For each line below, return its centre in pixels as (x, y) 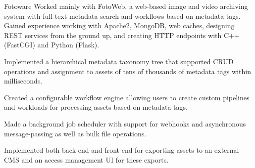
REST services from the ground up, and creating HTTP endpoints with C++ (122, 35)
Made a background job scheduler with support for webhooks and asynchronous (125, 123)
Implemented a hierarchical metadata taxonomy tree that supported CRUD (119, 61)
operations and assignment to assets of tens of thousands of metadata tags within (127, 71)
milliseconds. (23, 81)
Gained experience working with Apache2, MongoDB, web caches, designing (119, 25)
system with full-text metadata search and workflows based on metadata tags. (122, 16)
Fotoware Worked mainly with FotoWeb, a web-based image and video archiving (126, 6)
